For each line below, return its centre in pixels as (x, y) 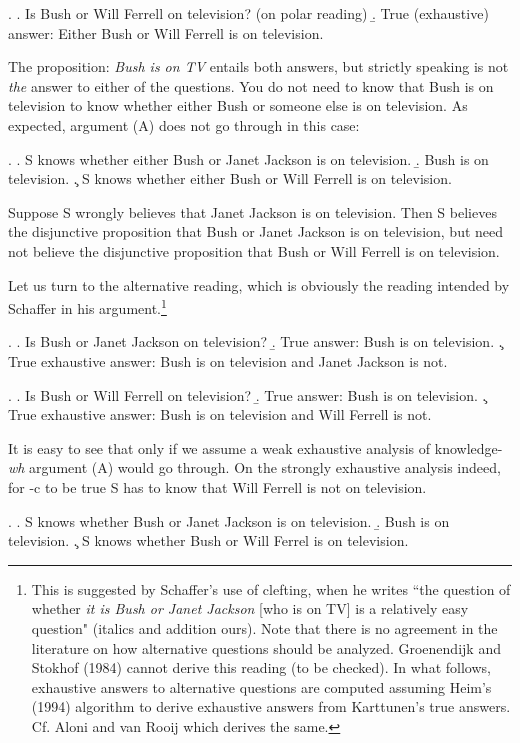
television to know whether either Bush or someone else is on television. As (238, 105)
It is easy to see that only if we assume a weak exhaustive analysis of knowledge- (255, 447)
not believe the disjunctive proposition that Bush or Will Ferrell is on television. (254, 250)
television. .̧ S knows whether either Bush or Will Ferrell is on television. (230, 178)
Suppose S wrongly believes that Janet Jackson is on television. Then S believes (252, 211)
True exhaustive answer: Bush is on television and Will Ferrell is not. (220, 414)
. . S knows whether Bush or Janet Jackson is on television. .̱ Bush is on (229, 520)
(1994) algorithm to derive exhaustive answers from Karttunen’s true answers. (271, 706)
